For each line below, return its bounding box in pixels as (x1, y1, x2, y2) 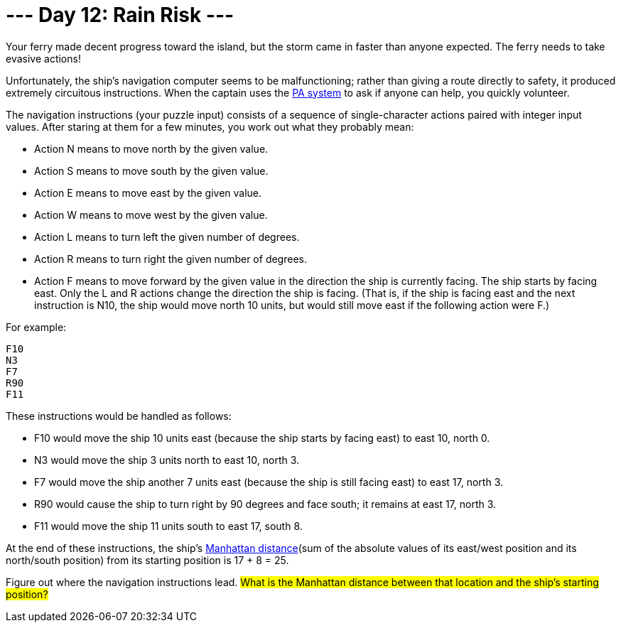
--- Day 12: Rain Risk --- (6, 3, 234, 27)
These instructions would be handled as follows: (6, 409, 232, 422)
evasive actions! (6, 52, 81, 65)
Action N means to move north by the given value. (34, 142, 269, 155)
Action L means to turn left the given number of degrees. (34, 230, 300, 243)
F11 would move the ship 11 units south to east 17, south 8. (34, 519, 303, 532)
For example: (6, 320, 67, 333)
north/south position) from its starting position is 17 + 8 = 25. (6, 553, 289, 566)
